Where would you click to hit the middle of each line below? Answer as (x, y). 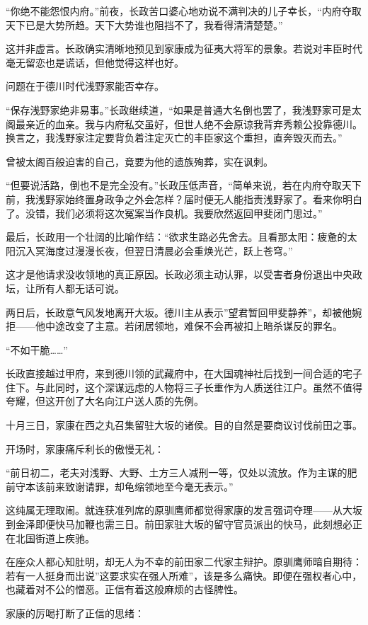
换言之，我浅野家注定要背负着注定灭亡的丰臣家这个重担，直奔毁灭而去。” (174, 138)
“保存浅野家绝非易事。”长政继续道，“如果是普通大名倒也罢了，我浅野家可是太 (184, 109)
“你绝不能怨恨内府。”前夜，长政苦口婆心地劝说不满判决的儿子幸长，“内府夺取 (184, 11)
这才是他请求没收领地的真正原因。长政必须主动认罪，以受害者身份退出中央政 (184, 274)
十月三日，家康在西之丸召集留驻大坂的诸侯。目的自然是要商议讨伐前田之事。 (184, 425)
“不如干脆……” (37, 349)
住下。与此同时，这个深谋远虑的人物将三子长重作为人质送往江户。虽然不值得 (184, 387)
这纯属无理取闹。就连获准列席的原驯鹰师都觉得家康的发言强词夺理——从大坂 (184, 510)
